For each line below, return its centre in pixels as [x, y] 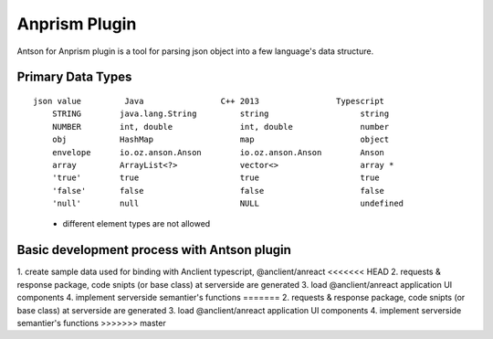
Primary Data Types [74, 77]
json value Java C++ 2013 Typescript [209, 101]
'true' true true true [215, 178]
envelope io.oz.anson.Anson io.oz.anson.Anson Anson [218, 152]
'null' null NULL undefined [228, 204]
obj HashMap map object [220, 140]
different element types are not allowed [136, 224]
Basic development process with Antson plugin [154, 250]
